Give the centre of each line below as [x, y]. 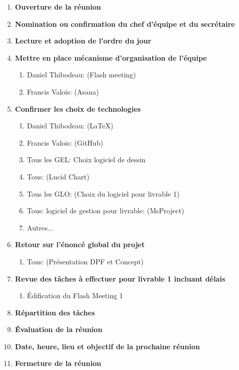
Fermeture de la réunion [58, 363]
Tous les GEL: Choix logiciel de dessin [86, 159]
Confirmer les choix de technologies [78, 108]
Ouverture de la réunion [58, 7]
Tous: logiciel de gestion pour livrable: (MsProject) [106, 211]
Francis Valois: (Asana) [63, 91]
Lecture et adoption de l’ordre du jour [83, 41]
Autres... [40, 227]
